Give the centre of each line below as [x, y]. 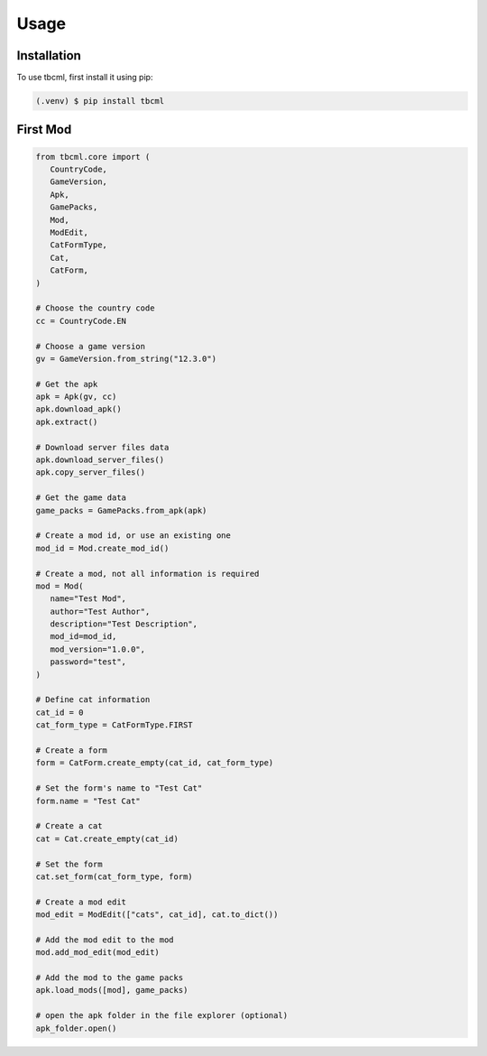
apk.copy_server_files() [91, 472]
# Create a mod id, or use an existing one [133, 536]
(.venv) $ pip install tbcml [100, 101]
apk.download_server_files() [100, 460]
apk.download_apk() [78, 409]
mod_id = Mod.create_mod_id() [102, 548]
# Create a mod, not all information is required [147, 574]
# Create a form [72, 750]
